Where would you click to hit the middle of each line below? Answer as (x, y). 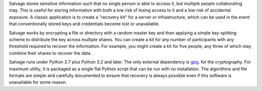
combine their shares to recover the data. (50, 53)
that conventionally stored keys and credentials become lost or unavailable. (84, 24)
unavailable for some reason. (38, 82)
